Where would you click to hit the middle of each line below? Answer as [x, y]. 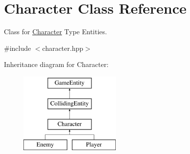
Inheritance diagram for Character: [56, 64]
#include [18, 48]
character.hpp [63, 48]
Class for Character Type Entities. [55, 32]
